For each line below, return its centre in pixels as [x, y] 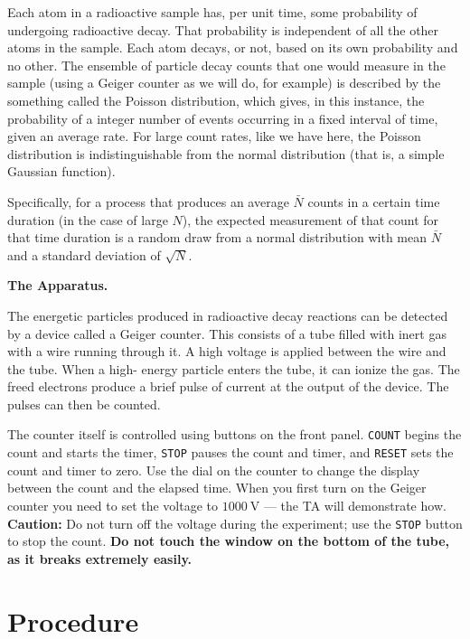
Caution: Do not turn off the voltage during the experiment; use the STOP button [235, 523]
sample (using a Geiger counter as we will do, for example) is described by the [224, 83]
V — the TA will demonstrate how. [348, 505]
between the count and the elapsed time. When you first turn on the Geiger [217, 488]
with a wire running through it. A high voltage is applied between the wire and [227, 351]
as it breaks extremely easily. [100, 558]
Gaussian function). [61, 171]
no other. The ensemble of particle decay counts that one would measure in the [226, 65]
